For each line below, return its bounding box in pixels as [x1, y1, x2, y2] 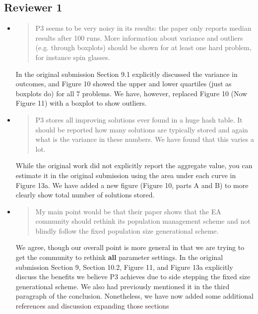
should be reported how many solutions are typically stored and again [35, 124, 248, 134]
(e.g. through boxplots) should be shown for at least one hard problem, [35, 42, 252, 53]
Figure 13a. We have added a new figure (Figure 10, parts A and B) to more [15, 180, 249, 190]
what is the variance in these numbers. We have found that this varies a [35, 134, 254, 144]
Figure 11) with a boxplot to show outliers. [15, 98, 147, 108]
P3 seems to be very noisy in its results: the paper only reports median [35, 23, 252, 33]
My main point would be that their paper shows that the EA [35, 206, 221, 216]
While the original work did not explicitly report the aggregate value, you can [15, 160, 253, 171]
